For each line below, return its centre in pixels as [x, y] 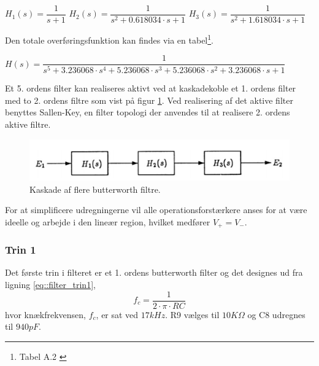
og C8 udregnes [276, 314]
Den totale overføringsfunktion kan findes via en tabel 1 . [109, 39]
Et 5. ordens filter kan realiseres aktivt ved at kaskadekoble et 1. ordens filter [151, 88]
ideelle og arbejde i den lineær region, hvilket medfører [108, 221]
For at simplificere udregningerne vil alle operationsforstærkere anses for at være [156, 210]
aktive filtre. [28, 124]
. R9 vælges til [192, 314]
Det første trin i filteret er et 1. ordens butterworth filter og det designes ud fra [154, 272]
